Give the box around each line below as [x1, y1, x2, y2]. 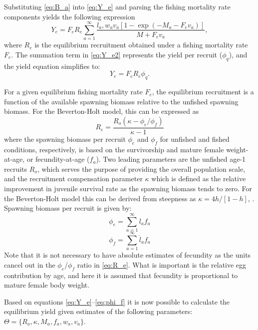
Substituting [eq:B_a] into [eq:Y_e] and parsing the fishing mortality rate [4, 1, 231, 11]
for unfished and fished [160, 133, 230, 144]
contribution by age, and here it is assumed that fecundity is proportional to [4, 270, 238, 280]
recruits [4, 163, 27, 174]
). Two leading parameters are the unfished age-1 [96, 154, 246, 164]
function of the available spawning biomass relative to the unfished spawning [4, 96, 239, 106]
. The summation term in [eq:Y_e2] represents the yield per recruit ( [11, 49, 223, 59]
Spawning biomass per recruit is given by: [4, 203, 132, 213]
